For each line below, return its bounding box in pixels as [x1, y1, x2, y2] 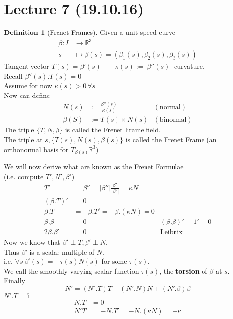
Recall [4, 70, 23, 81]
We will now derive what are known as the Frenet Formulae [4, 161, 184, 172]
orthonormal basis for [4, 144, 69, 154]
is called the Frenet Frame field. [65, 125, 161, 135]
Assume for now [4, 80, 52, 91]
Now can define [4, 90, 50, 100]
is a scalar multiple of [29, 246, 95, 256]
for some [101, 256, 127, 266]
